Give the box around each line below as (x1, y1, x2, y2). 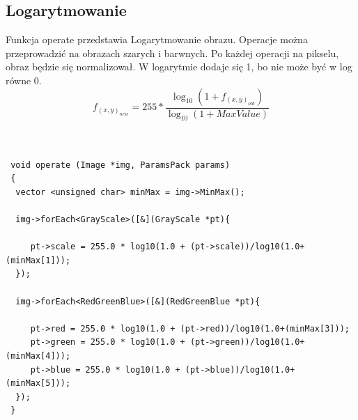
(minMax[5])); (6, 378, 71, 389)
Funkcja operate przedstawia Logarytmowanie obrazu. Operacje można (6, 32, 308, 47)
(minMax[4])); (6, 350, 71, 361)
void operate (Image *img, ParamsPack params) (10, 160, 231, 170)
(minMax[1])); (6, 255, 71, 265)
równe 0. (6, 72, 42, 87)
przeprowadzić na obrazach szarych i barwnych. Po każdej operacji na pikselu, (6, 45, 339, 60)
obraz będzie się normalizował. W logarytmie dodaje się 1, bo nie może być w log (6, 59, 352, 74)
